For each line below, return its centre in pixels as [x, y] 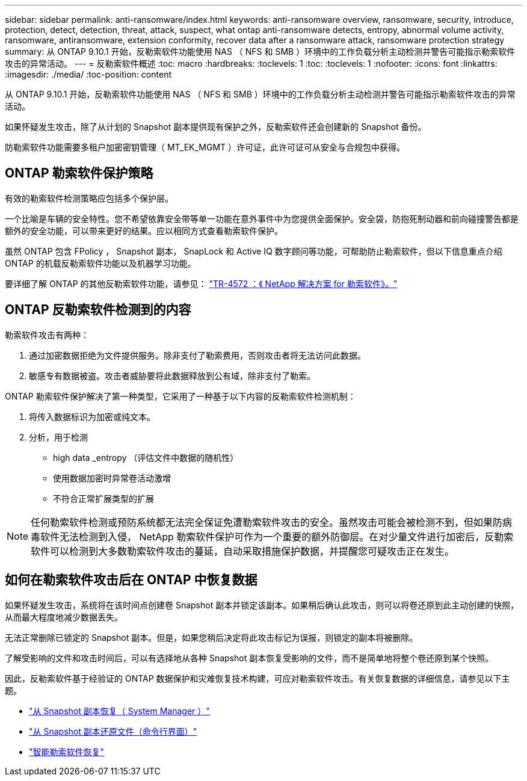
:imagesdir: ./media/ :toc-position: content [88, 74]
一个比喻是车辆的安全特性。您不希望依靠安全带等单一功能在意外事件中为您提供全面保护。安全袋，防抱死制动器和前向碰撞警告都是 [262, 218]
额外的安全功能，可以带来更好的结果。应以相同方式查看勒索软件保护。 [144, 230]
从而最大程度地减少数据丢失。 [64, 617]
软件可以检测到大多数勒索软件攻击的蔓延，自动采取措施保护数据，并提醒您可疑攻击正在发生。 [243, 551]
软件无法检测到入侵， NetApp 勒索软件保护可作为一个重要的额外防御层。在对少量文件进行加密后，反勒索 [277, 536]
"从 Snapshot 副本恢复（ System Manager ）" [119, 711]
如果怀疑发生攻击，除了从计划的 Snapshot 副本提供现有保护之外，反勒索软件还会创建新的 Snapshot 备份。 [216, 127]
